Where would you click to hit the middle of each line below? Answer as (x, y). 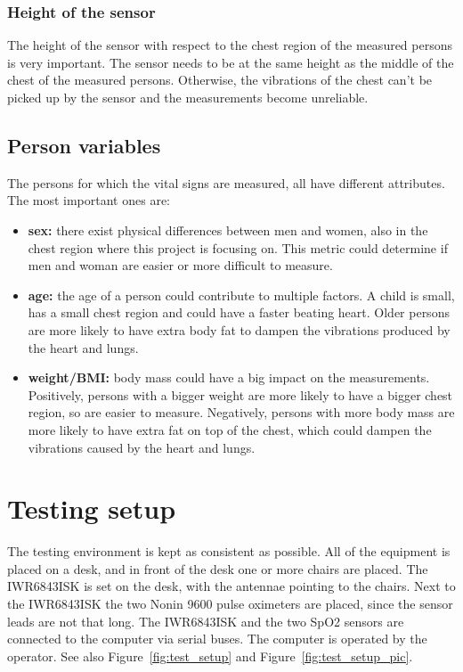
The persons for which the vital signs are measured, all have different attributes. (226, 182)
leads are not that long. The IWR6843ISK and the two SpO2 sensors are (206, 621)
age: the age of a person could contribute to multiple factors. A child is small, (241, 295)
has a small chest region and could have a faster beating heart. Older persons (239, 312)
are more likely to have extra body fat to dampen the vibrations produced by (239, 329)
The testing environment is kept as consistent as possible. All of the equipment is (229, 551)
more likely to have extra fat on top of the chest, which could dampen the (230, 429)
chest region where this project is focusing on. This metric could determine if (238, 247)
